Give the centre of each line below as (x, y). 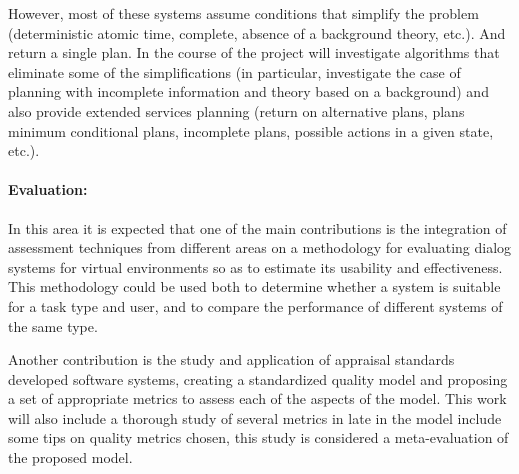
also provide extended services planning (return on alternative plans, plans (236, 110)
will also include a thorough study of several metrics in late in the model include (255, 417)
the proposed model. (70, 457)
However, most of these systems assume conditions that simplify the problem (243, 13)
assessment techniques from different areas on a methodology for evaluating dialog (260, 247)
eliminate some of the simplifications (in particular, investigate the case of (234, 71)
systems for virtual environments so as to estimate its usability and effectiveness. (255, 266)
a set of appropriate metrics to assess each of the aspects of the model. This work (257, 398)
